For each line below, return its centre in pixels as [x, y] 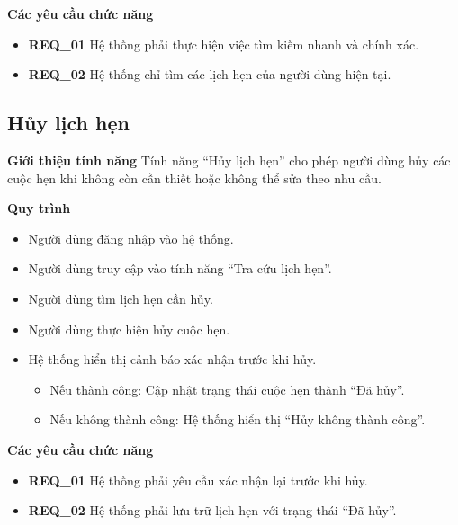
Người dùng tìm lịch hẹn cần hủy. [121, 298]
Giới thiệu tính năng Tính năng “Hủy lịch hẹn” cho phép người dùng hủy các [229, 160]
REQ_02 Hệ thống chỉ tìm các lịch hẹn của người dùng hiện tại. [210, 74]
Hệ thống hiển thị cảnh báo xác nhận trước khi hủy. [172, 359]
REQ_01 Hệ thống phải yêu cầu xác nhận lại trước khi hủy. [198, 480]
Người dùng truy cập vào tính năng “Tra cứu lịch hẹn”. [180, 268]
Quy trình [39, 208]
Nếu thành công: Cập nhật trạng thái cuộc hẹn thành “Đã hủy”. [227, 389]
